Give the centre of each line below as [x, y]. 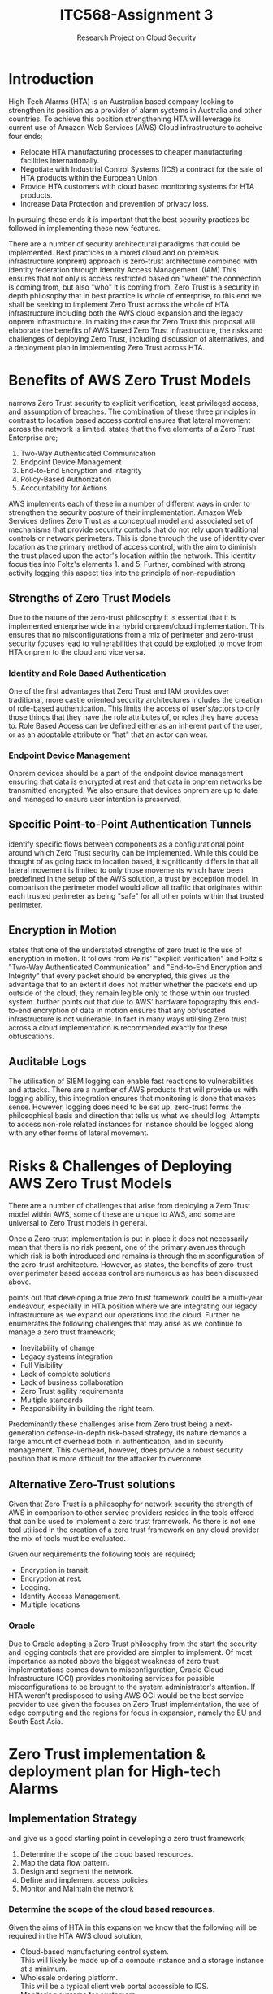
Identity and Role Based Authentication [87, 673]
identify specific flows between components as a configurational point [126, 844]
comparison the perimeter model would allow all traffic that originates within [136, 887]
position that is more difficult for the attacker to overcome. [106, 1459]
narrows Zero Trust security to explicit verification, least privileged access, [133, 403]
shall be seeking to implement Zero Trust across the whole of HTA [119, 304]
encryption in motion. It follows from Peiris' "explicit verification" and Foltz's [136, 958]
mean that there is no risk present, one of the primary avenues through [127, 1247]
